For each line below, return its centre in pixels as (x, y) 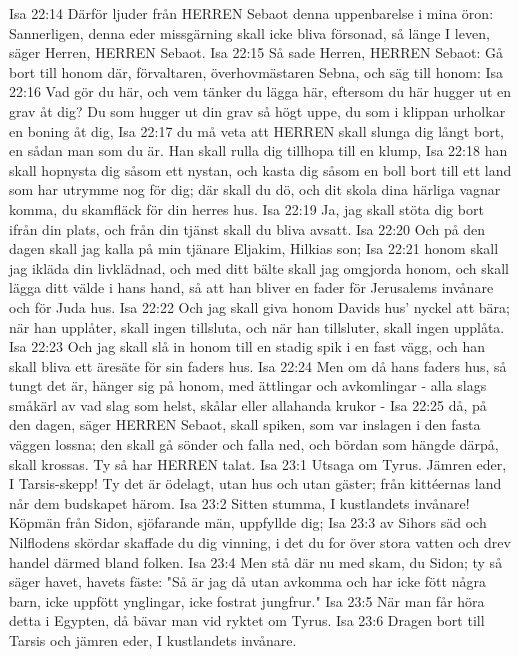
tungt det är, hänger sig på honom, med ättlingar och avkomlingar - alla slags (248, 385)
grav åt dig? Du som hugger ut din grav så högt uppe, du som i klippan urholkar (257, 110)
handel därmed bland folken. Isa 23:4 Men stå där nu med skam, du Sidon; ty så (256, 561)
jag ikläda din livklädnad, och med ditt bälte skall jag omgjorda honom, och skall (259, 267)
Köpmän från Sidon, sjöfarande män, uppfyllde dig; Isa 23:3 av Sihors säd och (248, 522)
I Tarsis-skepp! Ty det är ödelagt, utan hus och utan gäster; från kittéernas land (255, 483)
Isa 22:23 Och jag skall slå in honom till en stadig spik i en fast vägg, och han (247, 346)
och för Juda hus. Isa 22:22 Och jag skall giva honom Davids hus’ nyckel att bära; (259, 306)
